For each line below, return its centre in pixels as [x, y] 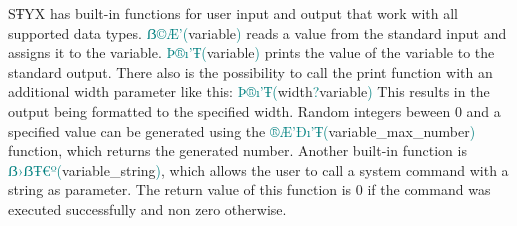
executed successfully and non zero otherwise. [147, 208]
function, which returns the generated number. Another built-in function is [237, 150]
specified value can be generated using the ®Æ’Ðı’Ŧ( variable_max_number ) [242, 130]
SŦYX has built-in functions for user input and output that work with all [233, 13]
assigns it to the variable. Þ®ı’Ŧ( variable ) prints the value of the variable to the [251, 52]
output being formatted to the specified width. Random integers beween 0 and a [254, 110]
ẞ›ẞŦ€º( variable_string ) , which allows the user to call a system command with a [258, 169]
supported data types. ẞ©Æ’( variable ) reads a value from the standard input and [257, 32]
